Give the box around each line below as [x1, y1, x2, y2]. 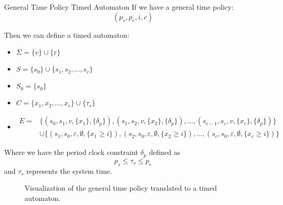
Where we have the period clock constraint [4, 147, 138, 157]
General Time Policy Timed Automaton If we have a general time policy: [4, 2, 234, 12]
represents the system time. [26, 165, 112, 176]
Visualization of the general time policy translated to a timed [25, 183, 217, 193]
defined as [149, 147, 180, 157]
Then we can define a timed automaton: [4, 29, 129, 40]
